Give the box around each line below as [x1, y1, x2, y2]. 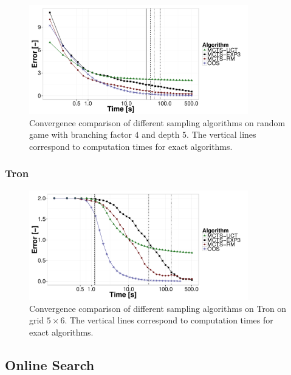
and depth [142, 128, 180, 141]
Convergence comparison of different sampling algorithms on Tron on [29, 302, 287, 314]
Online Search [5, 355, 95, 374]
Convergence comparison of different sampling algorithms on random [29, 116, 286, 129]
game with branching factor [29, 128, 132, 141]
